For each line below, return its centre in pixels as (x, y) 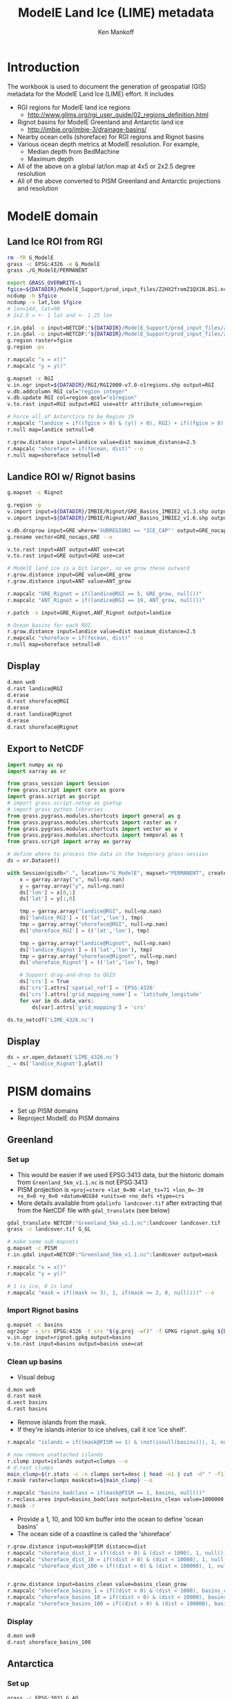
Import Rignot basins (43, 1310)
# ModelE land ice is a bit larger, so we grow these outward (98, 569)
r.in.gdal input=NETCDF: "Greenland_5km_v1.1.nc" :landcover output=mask (112, 1255)
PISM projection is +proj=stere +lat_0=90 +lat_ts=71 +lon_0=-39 (110, 1189)
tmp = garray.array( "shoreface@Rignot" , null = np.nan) (98, 956)
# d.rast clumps (30, 1468)
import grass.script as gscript (54, 797)
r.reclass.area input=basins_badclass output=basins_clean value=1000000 (116, 1499)
